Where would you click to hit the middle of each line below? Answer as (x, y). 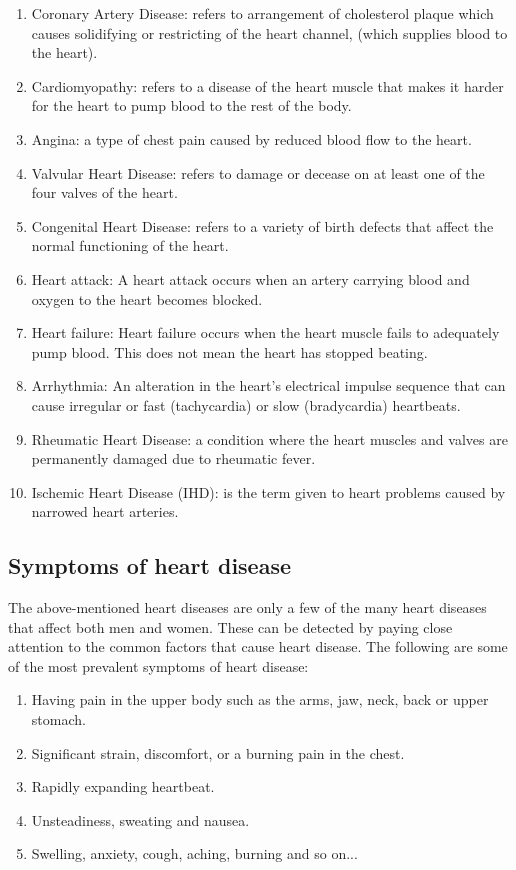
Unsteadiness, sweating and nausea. (140, 819)
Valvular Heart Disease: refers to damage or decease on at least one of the (258, 172)
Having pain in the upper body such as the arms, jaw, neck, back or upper (260, 699)
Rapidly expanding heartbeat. (123, 786)
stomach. (58, 719)
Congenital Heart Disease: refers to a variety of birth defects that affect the (262, 225)
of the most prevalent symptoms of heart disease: (158, 665)
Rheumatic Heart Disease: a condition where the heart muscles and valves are (269, 438)
